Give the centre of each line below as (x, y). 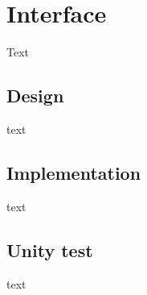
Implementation (74, 172)
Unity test (50, 249)
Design (35, 96)
